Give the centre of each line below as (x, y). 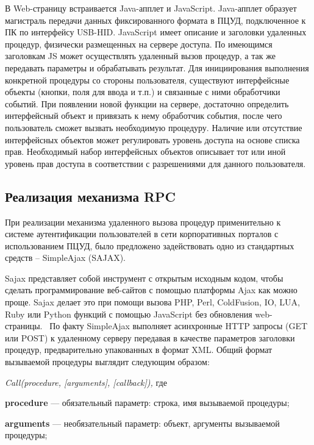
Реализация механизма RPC (91, 196)
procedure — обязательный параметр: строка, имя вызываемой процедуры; (147, 403)
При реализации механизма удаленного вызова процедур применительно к (143, 222)
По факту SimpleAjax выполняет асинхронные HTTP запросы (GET (179, 326)
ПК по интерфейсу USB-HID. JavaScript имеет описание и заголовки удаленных (156, 32)
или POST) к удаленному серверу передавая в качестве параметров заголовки (150, 337)
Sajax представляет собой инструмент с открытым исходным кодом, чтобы (144, 278)
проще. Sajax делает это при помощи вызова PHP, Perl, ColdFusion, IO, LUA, (152, 302)
